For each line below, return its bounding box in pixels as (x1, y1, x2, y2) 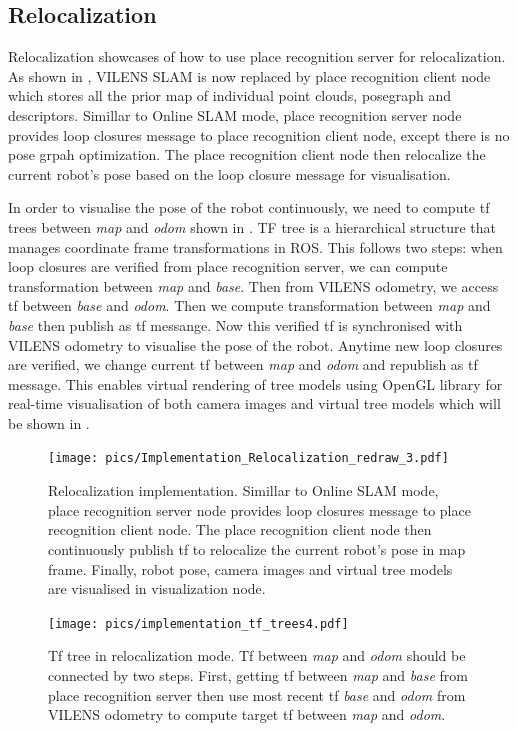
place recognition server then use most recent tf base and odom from (48, 684, 466, 705)
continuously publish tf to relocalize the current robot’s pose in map (48, 538, 466, 559)
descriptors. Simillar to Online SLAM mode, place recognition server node (8, 104, 462, 125)
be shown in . (8, 412, 90, 433)
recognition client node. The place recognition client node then (48, 519, 432, 540)
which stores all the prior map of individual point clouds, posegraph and (8, 85, 452, 106)
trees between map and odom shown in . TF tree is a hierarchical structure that (8, 216, 497, 237)
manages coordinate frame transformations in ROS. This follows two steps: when (8, 236, 503, 257)
